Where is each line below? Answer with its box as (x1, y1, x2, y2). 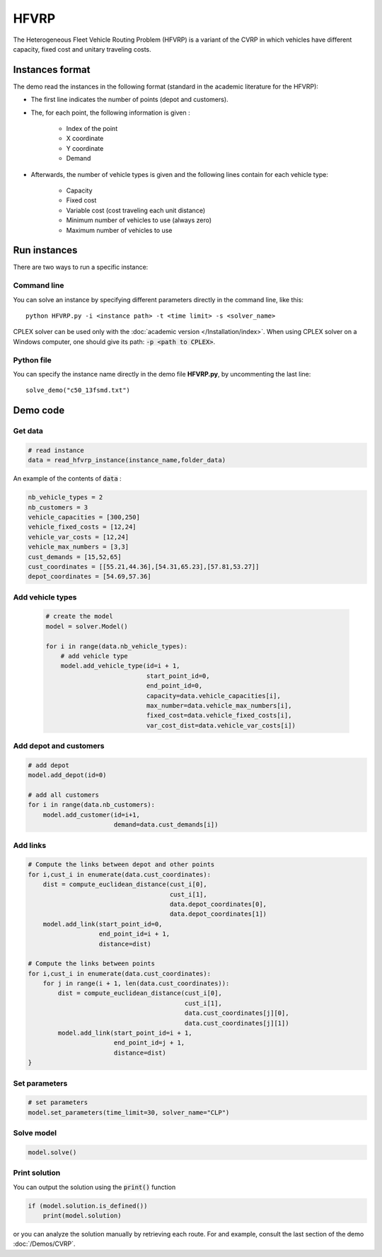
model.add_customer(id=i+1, (42, 810, 141, 819)
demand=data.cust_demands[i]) (113, 821, 219, 829)
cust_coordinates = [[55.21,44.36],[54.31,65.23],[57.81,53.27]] (28, 563, 260, 570)
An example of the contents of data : (13, 474, 122, 483)
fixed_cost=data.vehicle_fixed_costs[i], (146, 711, 292, 720)
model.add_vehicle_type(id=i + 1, (60, 662, 180, 670)
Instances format (13, 64, 91, 76)
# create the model (45, 612, 113, 621)
